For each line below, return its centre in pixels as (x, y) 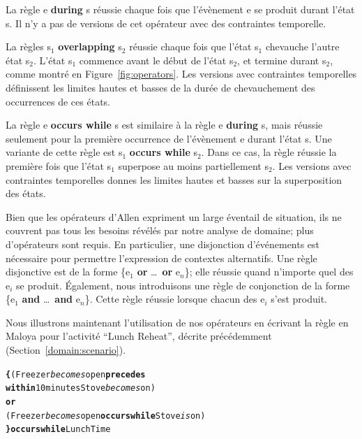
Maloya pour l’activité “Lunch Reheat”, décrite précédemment (139, 336)
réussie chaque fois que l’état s (194, 46)
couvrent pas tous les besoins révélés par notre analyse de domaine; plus (160, 230)
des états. (26, 193)
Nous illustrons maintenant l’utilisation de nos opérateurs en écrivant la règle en (177, 322)
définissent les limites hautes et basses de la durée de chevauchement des (160, 87)
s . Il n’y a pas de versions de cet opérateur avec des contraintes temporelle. (166, 23)
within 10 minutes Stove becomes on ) (81, 388)
